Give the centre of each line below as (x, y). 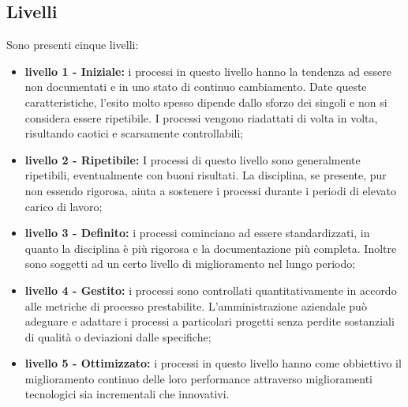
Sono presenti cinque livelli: (73, 45)
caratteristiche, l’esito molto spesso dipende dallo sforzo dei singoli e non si (206, 102)
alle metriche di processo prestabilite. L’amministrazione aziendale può (196, 305)
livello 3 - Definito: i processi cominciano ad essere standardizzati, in (197, 233)
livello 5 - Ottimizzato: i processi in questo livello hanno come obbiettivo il (213, 363)
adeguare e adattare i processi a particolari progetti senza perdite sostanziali (210, 321)
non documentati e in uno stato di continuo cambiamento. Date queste (196, 87)
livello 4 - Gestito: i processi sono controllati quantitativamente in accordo (211, 290)
